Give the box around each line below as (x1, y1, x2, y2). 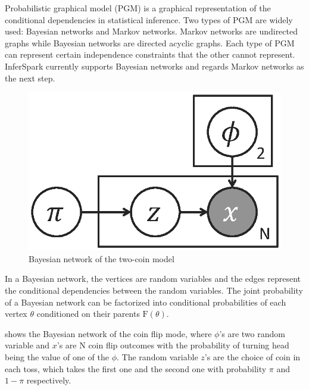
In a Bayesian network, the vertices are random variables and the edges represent (5, 272, 301, 285)
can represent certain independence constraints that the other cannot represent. (5, 48, 295, 61)
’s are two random (219, 327, 285, 339)
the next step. (5, 71, 55, 84)
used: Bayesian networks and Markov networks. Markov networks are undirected (5, 25, 298, 37)
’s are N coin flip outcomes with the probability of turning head (57, 339, 289, 351)
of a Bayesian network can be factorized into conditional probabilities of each (5, 295, 286, 308)
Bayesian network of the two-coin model (29, 252, 174, 265)
